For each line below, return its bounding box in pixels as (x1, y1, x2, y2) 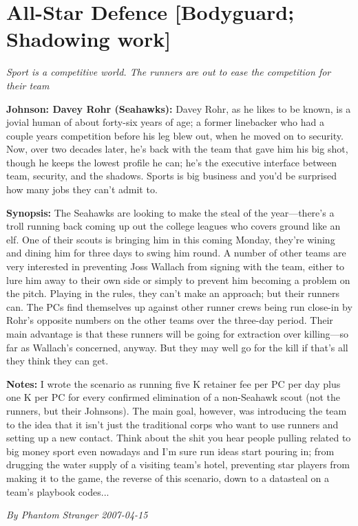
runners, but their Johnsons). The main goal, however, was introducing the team (6, 403, 347, 417)
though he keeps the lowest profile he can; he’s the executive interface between (6, 155, 337, 169)
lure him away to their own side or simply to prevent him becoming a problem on (6, 272, 350, 287)
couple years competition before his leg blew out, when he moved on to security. (6, 128, 344, 142)
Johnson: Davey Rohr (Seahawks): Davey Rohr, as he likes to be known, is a (6, 101, 351, 116)
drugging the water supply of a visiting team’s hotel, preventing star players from (6, 457, 350, 472)
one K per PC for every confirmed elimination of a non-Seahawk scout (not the (6, 390, 340, 404)
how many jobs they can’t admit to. (6, 182, 158, 197)
